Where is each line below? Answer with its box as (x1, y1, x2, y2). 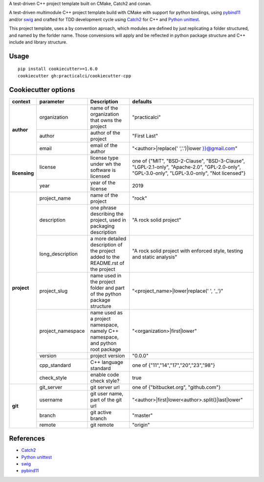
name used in (90, 272, 122, 279)
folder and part (90, 284, 125, 291)
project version (90, 352, 125, 359)
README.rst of (90, 259, 125, 266)
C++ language (90, 359, 123, 366)
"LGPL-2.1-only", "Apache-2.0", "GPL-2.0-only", (132, 163, 242, 170)
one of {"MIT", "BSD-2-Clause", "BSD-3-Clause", (132, 157, 245, 164)
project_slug (39, 287, 68, 294)
